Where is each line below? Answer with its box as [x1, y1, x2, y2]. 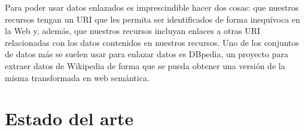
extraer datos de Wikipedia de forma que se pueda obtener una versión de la [5, 59, 285, 72]
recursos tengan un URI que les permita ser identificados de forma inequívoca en [5, 13, 300, 25]
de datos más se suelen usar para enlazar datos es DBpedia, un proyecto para [5, 48, 288, 60]
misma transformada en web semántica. [5, 71, 150, 83]
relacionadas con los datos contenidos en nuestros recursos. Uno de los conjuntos [5, 36, 300, 48]
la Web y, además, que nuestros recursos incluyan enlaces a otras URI [5, 24, 261, 37]
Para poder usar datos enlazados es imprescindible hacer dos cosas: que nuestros [5, 1, 299, 13]
